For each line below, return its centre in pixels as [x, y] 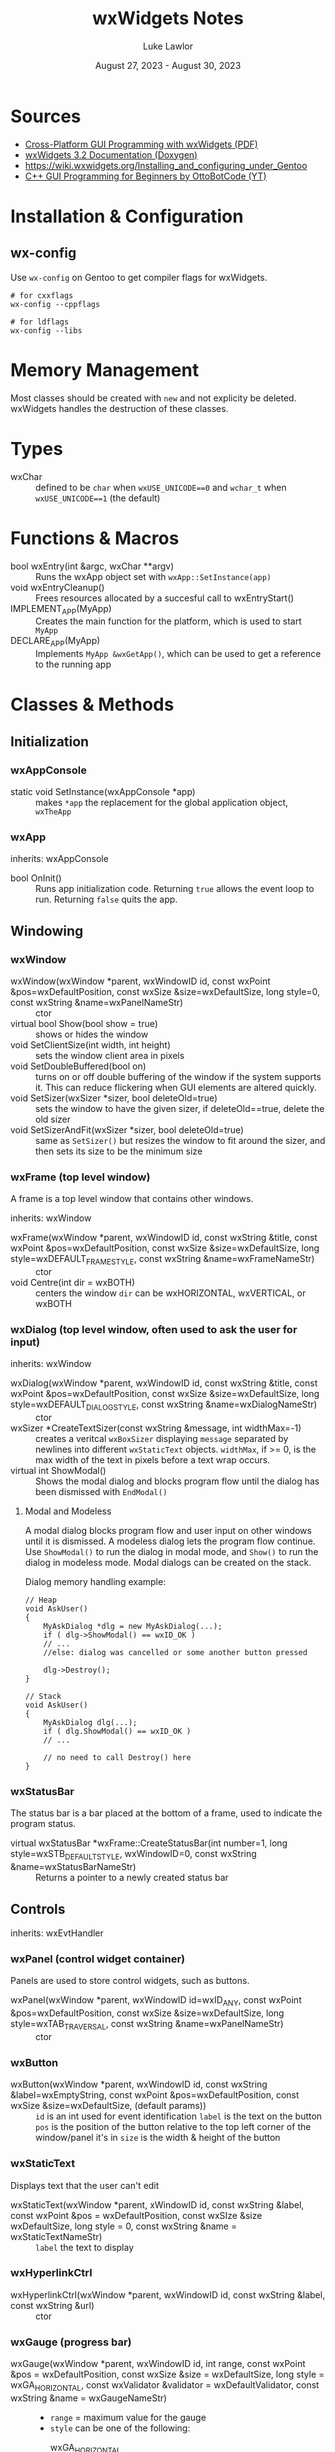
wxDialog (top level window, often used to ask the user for [154, 1329]
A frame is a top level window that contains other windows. [132, 1199]
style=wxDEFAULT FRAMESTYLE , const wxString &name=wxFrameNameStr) [162, 1260]
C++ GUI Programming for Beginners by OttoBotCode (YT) [145, 176]
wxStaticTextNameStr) [56, 2236]
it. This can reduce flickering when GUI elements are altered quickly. [176, 1087]
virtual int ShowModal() [58, 1471]
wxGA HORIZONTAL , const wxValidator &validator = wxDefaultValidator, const [165, 2386]
